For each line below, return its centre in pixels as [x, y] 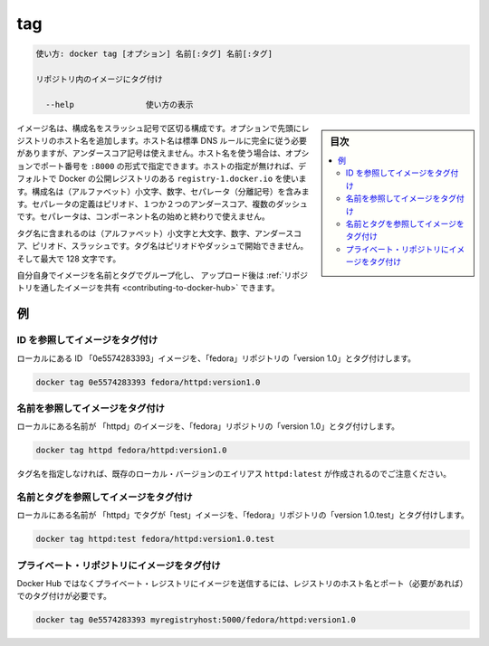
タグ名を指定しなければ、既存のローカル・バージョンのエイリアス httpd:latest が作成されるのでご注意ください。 [234, 474]
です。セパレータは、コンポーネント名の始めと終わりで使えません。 [144, 216]
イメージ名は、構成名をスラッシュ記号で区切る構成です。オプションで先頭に [159, 128]
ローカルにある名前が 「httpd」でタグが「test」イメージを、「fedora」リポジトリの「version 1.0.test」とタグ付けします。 [243, 515]
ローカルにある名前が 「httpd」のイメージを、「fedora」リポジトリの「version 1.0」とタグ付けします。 [208, 426]
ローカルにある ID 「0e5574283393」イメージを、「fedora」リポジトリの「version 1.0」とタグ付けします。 [216, 358]
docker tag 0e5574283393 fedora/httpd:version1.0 [148, 382]
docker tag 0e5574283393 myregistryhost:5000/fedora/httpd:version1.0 [196, 620]
